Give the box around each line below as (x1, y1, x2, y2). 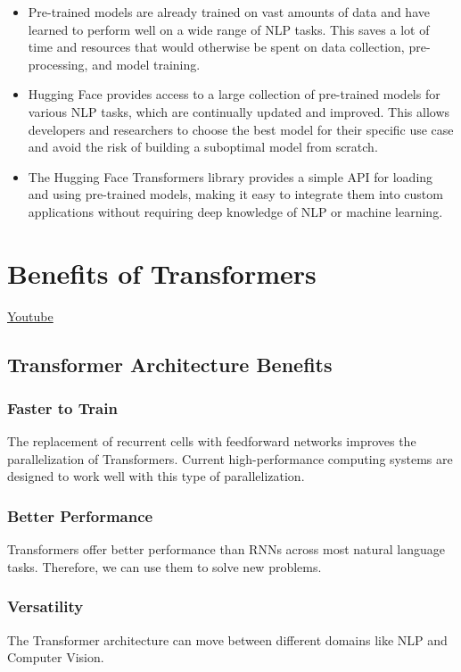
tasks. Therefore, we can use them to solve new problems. (7, 557, 322, 576)
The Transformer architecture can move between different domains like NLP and (7, 630, 448, 649)
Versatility (7, 595, 84, 618)
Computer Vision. (7, 648, 104, 667)
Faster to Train (7, 396, 118, 419)
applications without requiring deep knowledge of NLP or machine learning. (28, 202, 443, 220)
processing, (28, 54, 88, 73)
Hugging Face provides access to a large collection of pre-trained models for (28, 85, 440, 104)
